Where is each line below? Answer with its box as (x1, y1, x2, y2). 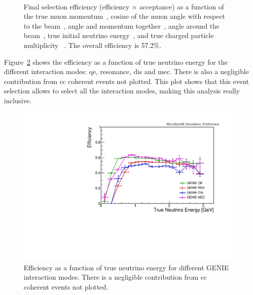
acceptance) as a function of (139, 1, 224, 11)
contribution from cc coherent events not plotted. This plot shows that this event (4, 76, 249, 86)
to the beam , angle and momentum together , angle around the (24, 20, 219, 31)
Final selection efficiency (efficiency (24, 1, 130, 11)
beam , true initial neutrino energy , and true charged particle (24, 30, 214, 41)
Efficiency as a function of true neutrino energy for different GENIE (24, 262, 229, 272)
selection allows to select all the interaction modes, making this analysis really (4, 85, 240, 96)
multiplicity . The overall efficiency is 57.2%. (24, 40, 161, 50)
